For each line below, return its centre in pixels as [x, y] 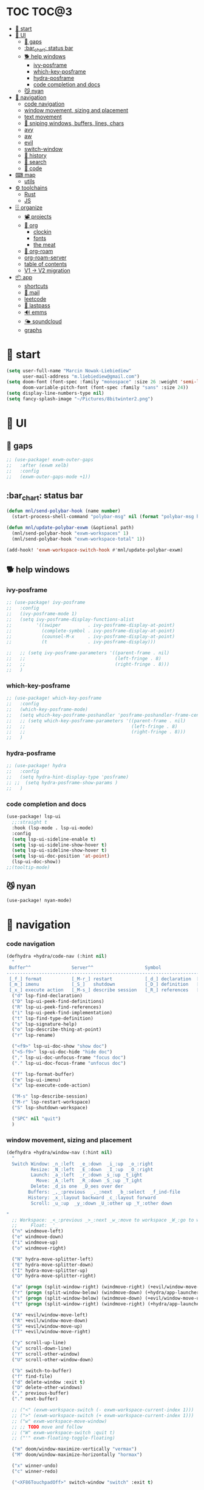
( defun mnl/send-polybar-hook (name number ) [63, 511]
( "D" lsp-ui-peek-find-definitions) [58, 1002]
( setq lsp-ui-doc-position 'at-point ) [61, 856]
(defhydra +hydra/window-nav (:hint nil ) [59, 1152]
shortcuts [36, 286]
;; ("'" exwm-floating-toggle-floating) [63, 1438]
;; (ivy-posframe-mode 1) [42, 614]
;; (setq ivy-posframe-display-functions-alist [70, 619]
